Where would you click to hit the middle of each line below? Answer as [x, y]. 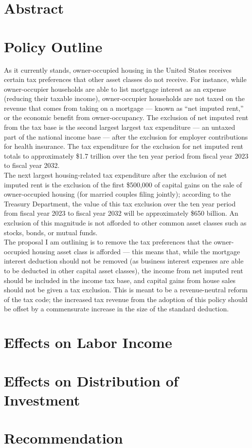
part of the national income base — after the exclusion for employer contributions [126, 136]
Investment [42, 399]
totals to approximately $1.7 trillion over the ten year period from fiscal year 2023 [126, 155]
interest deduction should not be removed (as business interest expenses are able [124, 261]
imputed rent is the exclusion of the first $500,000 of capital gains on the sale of [123, 184]
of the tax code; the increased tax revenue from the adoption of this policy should [126, 299]
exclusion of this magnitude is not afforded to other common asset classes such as [125, 223]
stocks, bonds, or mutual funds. [51, 232]
